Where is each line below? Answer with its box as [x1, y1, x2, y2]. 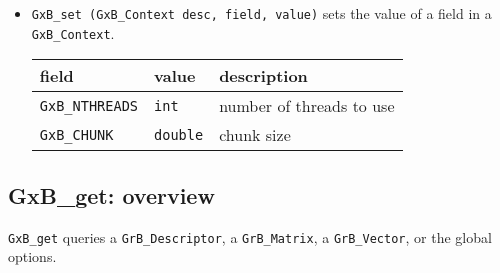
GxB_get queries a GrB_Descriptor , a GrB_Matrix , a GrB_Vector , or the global [8, 226, 492, 247]
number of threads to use [219, 94, 395, 118]
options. [8, 246, 57, 267]
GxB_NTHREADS [39, 97, 139, 114]
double [154, 126, 204, 143]
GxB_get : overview [8, 179, 215, 210]
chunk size [219, 123, 291, 147]
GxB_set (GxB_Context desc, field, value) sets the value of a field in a [31, 3, 492, 23]
